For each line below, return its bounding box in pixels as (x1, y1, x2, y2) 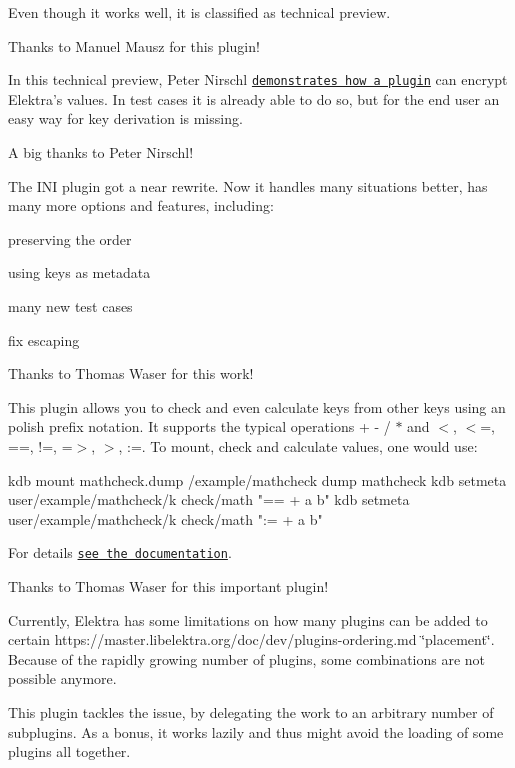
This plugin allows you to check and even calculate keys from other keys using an (8, 396, 506, 417)
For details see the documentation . (8, 542, 232, 563)
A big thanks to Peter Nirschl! (8, 142, 194, 163)
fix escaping (8, 329, 80, 350)
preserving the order (8, 228, 132, 249)
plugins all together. (8, 741, 131, 762)
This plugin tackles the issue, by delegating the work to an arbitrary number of (8, 701, 494, 722)
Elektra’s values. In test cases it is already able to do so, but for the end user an (8, 88, 500, 109)
